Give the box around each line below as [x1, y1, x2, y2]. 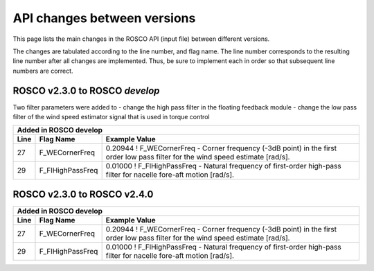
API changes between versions [12, 10, 196, 26]
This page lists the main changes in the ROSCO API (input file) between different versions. [12, 35, 270, 43]
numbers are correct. [12, 67, 73, 75]
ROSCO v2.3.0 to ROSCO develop [12, 85, 160, 96]
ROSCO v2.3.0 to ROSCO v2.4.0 [12, 188, 154, 200]
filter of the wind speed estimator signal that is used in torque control [12, 113, 211, 121]
